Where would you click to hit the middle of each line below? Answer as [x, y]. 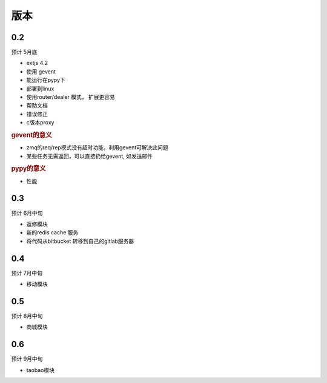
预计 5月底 [24, 52]
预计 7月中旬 [27, 273]
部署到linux [40, 89]
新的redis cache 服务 [52, 232]
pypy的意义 [29, 169]
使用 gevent [41, 71]
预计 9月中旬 [27, 359]
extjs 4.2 [37, 63]
